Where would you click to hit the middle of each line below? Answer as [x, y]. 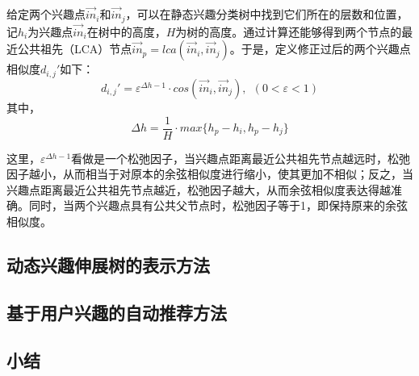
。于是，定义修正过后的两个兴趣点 [320, 49]
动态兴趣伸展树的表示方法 [108, 264]
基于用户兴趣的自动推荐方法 [117, 312]
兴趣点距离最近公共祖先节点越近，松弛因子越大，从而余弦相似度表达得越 [199, 189]
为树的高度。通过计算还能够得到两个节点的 [289, 31]
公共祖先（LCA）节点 [75, 49]
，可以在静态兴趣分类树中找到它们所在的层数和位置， [267, 14]
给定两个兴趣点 [46, 14]
